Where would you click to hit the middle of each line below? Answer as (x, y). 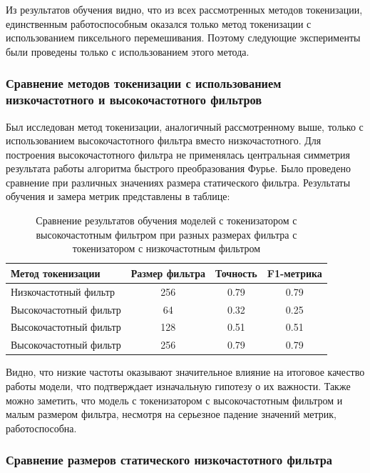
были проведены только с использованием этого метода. (128, 51)
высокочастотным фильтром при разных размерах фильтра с (166, 234)
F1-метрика (294, 273)
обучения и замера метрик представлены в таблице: (118, 196)
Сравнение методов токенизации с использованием (144, 83)
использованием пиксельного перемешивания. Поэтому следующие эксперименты (183, 38)
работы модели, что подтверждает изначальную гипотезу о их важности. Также (178, 385)
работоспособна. (41, 428)
